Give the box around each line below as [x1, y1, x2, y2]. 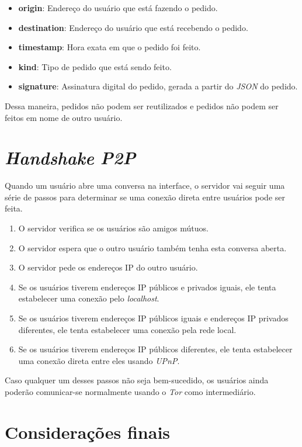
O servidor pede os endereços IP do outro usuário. [18, 261, 198, 273]
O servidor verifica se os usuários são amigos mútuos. [18, 222, 209, 234]
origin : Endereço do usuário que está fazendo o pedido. [18, 2, 218, 13]
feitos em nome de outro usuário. [5, 111, 123, 123]
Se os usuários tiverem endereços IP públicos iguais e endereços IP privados [18, 312, 289, 324]
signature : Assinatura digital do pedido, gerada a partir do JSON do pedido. [18, 80, 298, 92]
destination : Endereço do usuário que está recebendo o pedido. [18, 21, 248, 33]
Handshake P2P [5, 145, 136, 170]
